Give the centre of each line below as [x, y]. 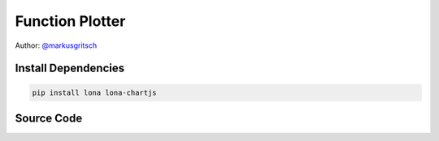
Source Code [49, 118]
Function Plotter [70, 21]
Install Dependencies [70, 68]
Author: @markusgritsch [56, 45]
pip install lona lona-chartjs [95, 92]
